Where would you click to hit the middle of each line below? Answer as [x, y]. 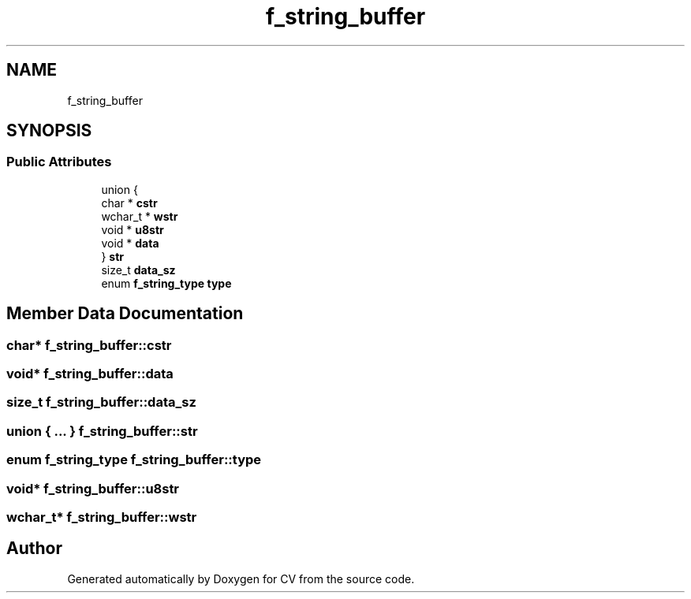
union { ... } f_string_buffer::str [102, 431]
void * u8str [133, 229]
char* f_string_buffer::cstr [89, 345]
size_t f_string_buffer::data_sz [101, 402]
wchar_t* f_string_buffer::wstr [102, 517]
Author [34, 549]
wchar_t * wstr [140, 216]
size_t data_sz [138, 270]
